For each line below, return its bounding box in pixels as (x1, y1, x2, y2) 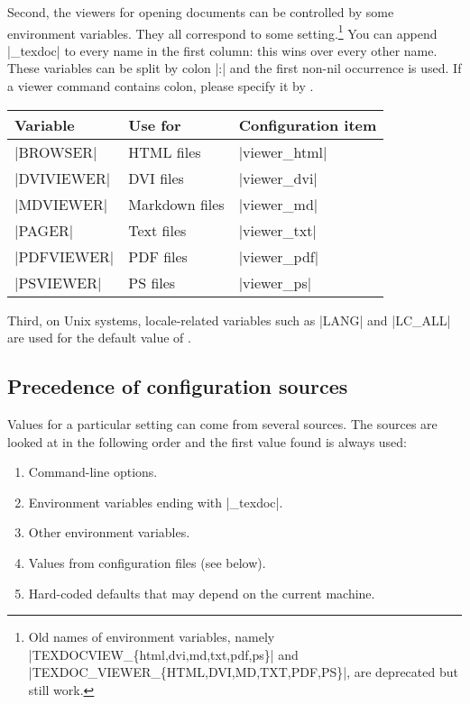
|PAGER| (14, 219, 74, 241)
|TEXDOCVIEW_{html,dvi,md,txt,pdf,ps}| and (28, 645, 299, 663)
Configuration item (238, 114, 377, 135)
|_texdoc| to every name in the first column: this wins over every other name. (7, 41, 438, 59)
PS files (128, 271, 176, 293)
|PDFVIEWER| (14, 245, 115, 267)
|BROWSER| (14, 141, 97, 162)
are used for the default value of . (7, 328, 191, 347)
